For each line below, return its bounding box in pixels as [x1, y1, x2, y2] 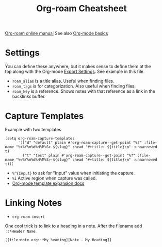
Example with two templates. [5, 127, 63, 133]
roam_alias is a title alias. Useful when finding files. [12, 78, 114, 84]
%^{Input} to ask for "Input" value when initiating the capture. [12, 170, 135, 176]
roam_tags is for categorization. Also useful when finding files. [12, 83, 136, 89]
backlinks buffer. [12, 93, 46, 100]
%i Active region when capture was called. [12, 176, 97, 181]
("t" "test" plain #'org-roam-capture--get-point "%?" [22, 153, 136, 158]
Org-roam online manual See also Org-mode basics [5, 30, 108, 36]
